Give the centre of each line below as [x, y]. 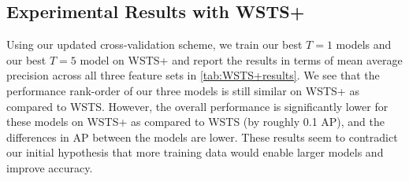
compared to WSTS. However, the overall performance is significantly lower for [197, 106]
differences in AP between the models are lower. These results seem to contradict [202, 137]
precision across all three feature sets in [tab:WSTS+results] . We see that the [193, 75]
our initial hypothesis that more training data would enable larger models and [195, 152]
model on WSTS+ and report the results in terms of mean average [241, 59]
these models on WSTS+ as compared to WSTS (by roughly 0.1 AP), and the [196, 122]
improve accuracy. [50, 167]
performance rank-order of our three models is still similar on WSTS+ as [183, 90]
